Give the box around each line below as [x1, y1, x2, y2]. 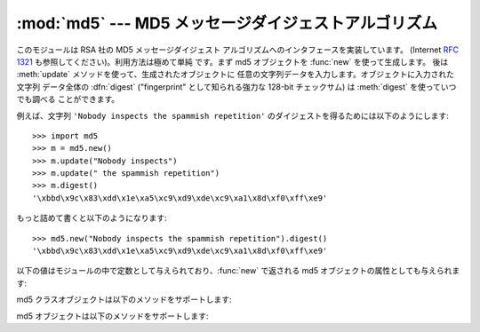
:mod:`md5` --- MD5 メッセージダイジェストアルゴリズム [16, 13, 438, 33]
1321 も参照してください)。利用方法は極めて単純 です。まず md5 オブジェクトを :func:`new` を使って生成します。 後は [16, 56, 449, 67]
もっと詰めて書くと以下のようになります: [16, 213, 168, 224]
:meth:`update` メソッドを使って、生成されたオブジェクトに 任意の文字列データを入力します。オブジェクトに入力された [16, 69, 455, 80]
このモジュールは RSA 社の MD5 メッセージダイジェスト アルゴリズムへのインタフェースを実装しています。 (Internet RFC [16, 44, 460, 55]
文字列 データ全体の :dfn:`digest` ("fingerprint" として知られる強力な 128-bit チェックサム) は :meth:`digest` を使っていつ [16, 81, 457, 92]
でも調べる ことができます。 [16, 94, 120, 105]
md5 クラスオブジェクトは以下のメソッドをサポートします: [16, 294, 232, 305]
